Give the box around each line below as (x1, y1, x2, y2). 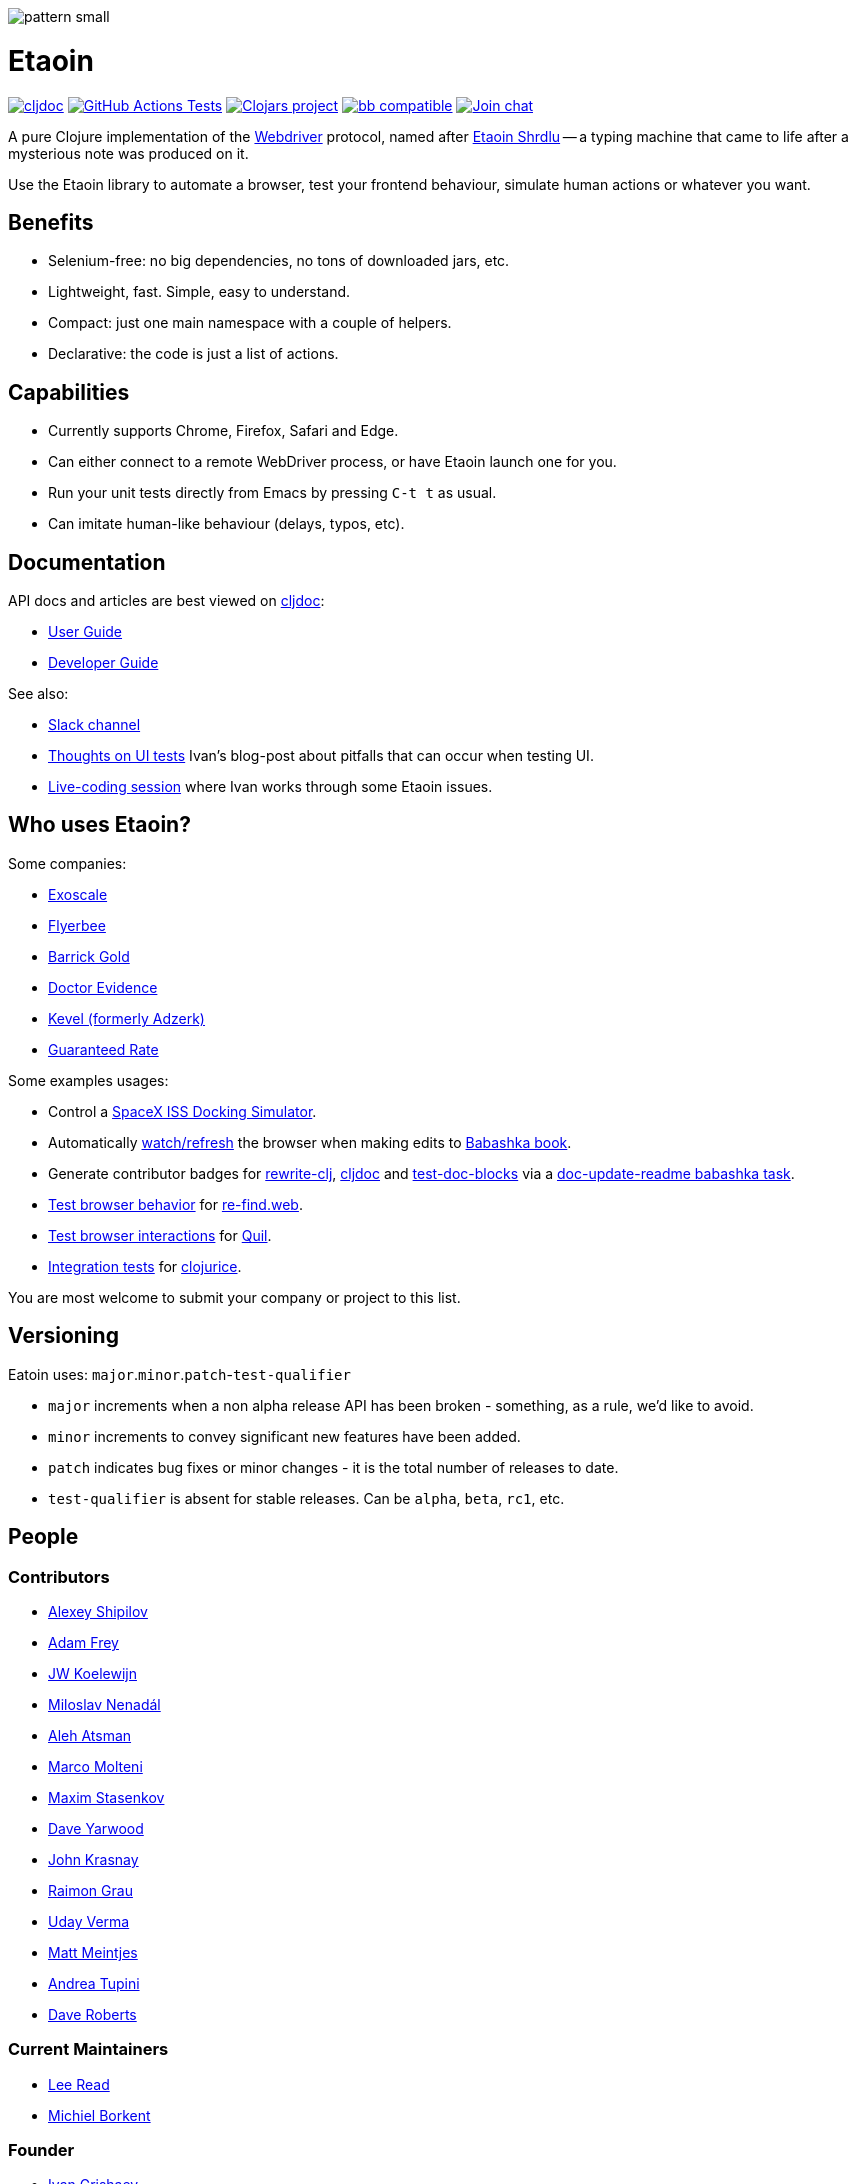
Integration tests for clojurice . (48, 1257, 242, 1275)
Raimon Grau (48, 1881, 133, 1899)
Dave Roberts (48, 2005, 137, 2023)
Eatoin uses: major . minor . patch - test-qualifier (8, 1365, 351, 1383)
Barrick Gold (48, 947, 130, 965)
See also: (8, 685, 69, 703)
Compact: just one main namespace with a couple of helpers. (48, 314, 452, 332)
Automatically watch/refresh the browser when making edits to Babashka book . (48, 1133, 572, 1151)
